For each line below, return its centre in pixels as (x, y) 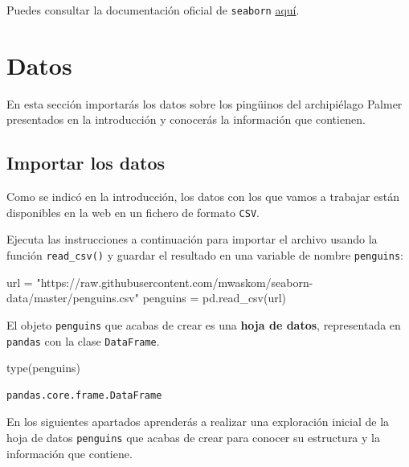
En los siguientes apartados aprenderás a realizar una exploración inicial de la (198, 422)
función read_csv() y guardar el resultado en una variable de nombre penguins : (205, 255)
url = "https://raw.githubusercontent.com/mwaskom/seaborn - (160, 282)
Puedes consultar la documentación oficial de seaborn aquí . (153, 10)
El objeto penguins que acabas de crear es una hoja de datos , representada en (204, 324)
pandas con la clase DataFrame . (83, 340)
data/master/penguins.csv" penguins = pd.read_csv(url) (147, 298)
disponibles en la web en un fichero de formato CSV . (133, 212)
